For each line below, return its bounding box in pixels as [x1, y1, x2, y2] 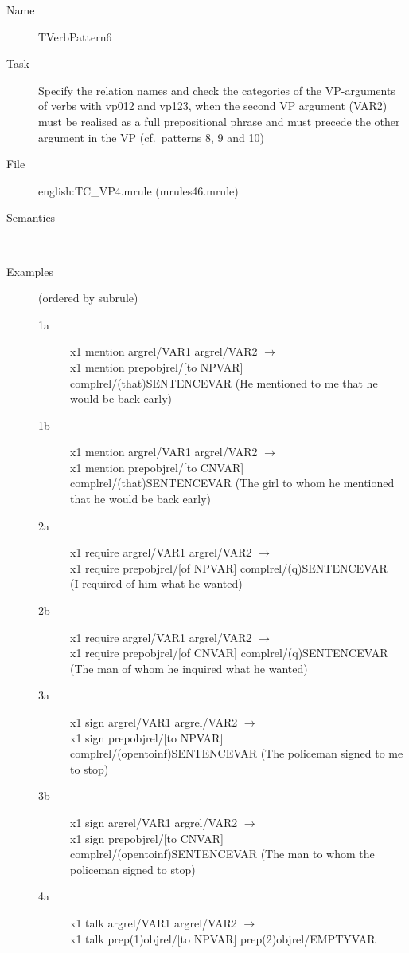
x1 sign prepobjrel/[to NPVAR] [70, 729, 224, 746]
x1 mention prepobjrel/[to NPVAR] [70, 358, 243, 375]
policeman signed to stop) [70, 860, 196, 877]
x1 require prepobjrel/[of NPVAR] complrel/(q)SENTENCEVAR [70, 559, 388, 576]
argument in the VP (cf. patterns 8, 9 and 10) [38, 128, 264, 145]
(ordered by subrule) [38, 289, 138, 306]
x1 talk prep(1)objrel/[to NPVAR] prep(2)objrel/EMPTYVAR [70, 930, 376, 947]
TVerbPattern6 [38, 28, 112, 45]
